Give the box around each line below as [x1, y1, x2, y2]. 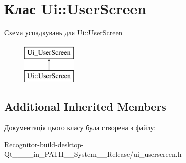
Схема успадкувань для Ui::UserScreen [4, 27, 123, 38]
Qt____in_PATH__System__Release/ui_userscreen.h [4, 149, 182, 159]
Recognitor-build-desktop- [4, 139, 84, 149]
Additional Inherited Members [4, 99, 166, 114]
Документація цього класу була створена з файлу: [4, 122, 156, 133]
